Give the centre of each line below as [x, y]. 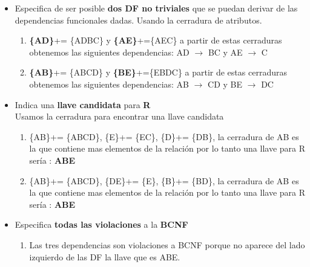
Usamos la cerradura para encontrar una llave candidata [119, 116]
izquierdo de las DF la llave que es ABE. [105, 256]
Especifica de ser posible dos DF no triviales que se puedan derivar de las [156, 8]
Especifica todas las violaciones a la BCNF [101, 224]
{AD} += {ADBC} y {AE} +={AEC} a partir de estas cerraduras [156, 40]
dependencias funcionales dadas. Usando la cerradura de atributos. [138, 20]
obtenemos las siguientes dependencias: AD [109, 52]
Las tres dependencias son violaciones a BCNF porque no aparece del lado [167, 244]
